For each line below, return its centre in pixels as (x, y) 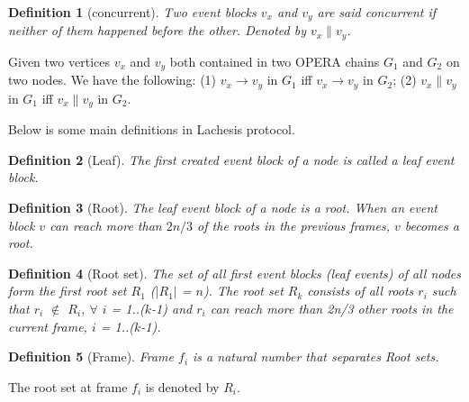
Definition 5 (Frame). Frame (91, 356)
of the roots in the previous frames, (293, 225)
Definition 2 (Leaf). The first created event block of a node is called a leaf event (231, 159)
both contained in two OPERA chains (275, 61)
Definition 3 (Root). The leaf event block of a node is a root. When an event (223, 208)
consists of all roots (361, 291)
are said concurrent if (377, 12)
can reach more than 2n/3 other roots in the (332, 309)
